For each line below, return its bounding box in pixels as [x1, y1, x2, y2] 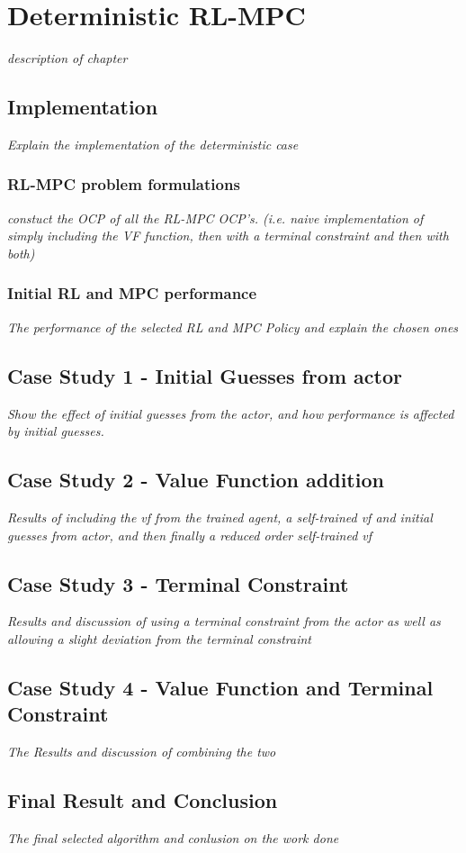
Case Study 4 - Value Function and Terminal [7, 673, 434, 701]
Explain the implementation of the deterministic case [7, 134, 299, 153]
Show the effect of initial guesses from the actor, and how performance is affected [7, 404, 454, 422]
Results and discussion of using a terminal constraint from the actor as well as [7, 612, 441, 631]
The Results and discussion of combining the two [7, 742, 276, 761]
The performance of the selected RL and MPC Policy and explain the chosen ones [7, 317, 459, 336]
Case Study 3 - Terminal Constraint [7, 569, 349, 597]
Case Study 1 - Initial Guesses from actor [7, 361, 402, 389]
